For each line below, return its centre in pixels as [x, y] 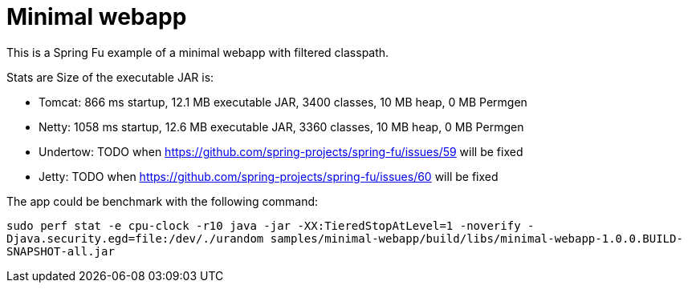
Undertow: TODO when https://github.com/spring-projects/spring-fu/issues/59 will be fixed [281, 151]
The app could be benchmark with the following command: [163, 201]
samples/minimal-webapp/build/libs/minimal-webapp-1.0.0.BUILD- [476, 238]
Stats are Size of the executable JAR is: [110, 77]
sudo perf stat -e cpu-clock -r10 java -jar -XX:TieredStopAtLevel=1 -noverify [264, 225]
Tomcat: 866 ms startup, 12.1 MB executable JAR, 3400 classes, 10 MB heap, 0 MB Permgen [283, 102]
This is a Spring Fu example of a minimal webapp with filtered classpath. [198, 52]
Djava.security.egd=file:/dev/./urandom [135, 238]
